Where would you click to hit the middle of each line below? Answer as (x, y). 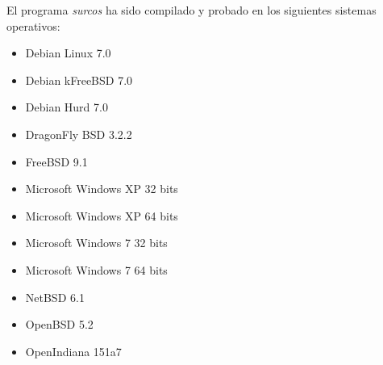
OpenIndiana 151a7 (73, 351)
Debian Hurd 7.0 (67, 107)
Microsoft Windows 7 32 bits (96, 243)
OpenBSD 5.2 (59, 324)
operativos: (33, 25)
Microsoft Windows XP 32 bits (102, 189)
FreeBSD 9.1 (56, 161)
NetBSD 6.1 (55, 297)
